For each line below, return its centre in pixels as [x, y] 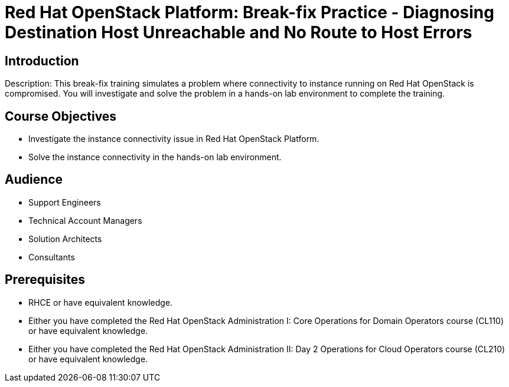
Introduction [42, 61]
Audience [34, 180]
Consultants [52, 257]
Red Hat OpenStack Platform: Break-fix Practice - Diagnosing [249, 12]
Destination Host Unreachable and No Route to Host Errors [239, 32]
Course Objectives [61, 116]
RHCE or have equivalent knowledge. [101, 302]
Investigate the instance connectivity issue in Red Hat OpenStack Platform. [174, 139]
